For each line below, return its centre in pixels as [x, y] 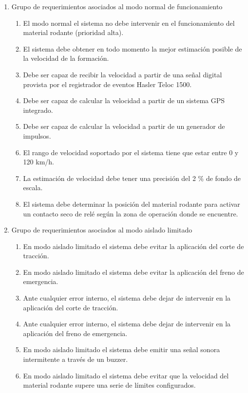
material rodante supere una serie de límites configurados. [109, 385]
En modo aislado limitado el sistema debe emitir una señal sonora [122, 349]
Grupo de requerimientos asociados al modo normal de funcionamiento [117, 6]
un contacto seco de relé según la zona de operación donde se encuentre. [131, 213]
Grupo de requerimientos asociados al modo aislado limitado [102, 230]
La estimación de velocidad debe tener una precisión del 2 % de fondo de [132, 178]
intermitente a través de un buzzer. [76, 359]
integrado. [38, 110]
